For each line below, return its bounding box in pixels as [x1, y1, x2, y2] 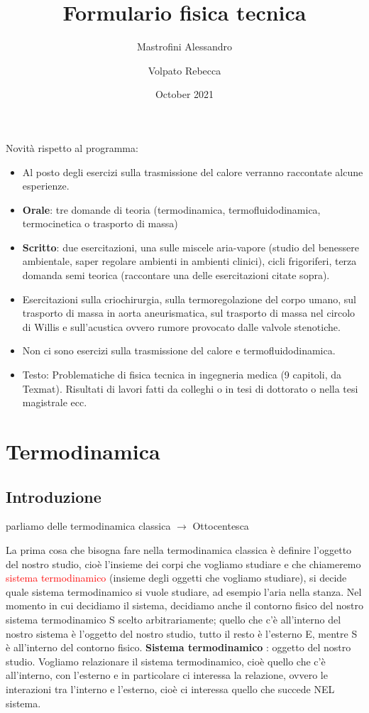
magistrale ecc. [22, 395, 87, 410]
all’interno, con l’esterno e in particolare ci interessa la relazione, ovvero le [6, 668, 328, 682]
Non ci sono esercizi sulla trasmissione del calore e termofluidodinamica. [22, 343, 336, 358]
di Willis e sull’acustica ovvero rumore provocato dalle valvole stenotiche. [22, 319, 341, 334]
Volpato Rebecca [148, 62, 221, 77]
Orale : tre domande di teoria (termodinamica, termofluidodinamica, [22, 202, 321, 217]
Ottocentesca [192, 518, 249, 533]
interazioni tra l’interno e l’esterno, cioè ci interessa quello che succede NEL [6, 681, 335, 696]
